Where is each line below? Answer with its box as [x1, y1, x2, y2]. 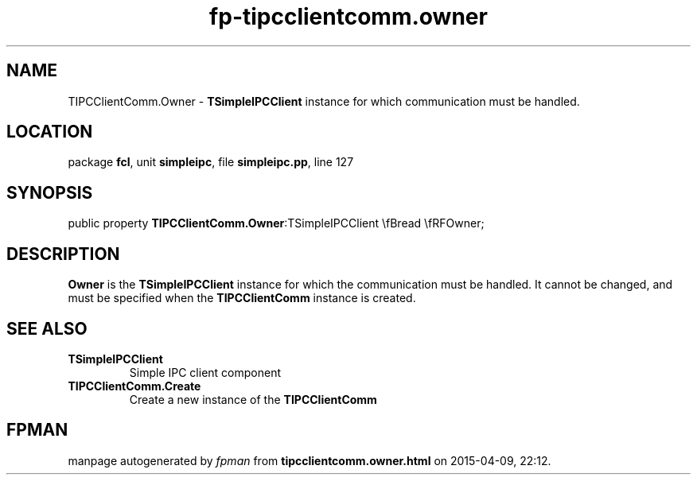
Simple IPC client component [129, 365, 281, 379]
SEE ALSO [6, 318, 88, 339]
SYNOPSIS [6, 182, 93, 203]
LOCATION [6, 122, 93, 142]
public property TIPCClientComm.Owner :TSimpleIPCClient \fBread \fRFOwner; [68, 216, 485, 231]
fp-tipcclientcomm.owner [209, 3, 488, 30]
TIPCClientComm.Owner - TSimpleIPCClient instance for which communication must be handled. [68, 94, 580, 108]
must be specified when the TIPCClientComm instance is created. [68, 291, 416, 305]
